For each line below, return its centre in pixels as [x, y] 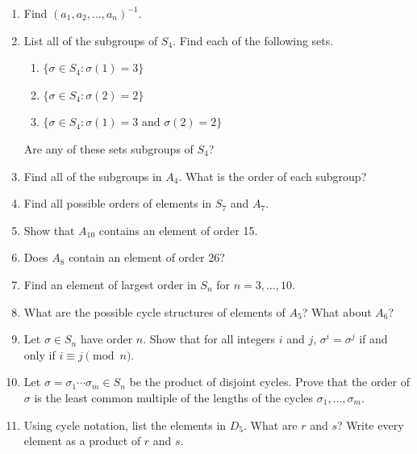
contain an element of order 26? [147, 257]
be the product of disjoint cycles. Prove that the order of [269, 382]
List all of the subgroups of [91, 40]
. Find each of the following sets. [253, 40]
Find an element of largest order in [110, 284]
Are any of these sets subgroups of [108, 148]
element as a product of [82, 441]
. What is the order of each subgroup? [273, 176]
